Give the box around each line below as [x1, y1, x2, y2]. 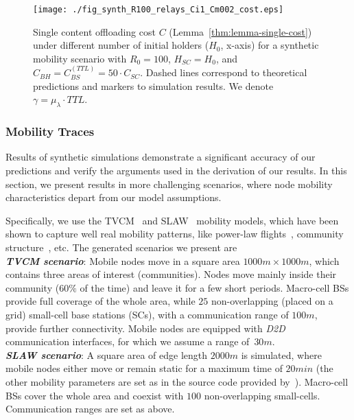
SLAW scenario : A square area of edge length [5, 347, 208, 362]
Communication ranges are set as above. [5, 401, 175, 416]
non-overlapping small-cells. [204, 388, 320, 402]
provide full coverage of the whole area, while [5, 294, 196, 308]
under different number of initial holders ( [33, 38, 209, 52]
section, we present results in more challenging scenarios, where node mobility [5, 176, 333, 191]
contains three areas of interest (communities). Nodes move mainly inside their [5, 267, 337, 281]
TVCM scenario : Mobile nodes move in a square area [5, 253, 240, 268]
